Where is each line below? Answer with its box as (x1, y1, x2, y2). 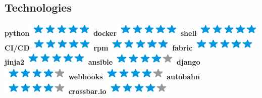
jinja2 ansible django (5, 57, 200, 67)
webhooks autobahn (68, 71, 200, 81)
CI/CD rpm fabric (5, 42, 193, 53)
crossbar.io (68, 85, 107, 96)
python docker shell (5, 28, 197, 38)
